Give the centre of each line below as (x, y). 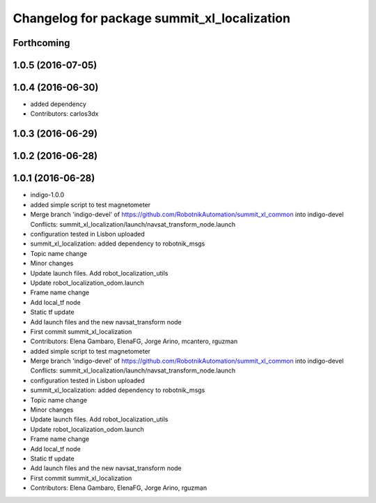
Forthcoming (41, 43)
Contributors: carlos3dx (64, 114)
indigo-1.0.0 (47, 195)
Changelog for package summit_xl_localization (151, 18)
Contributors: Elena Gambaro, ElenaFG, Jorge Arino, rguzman (119, 488)
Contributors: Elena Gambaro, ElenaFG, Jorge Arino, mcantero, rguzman (134, 341)
